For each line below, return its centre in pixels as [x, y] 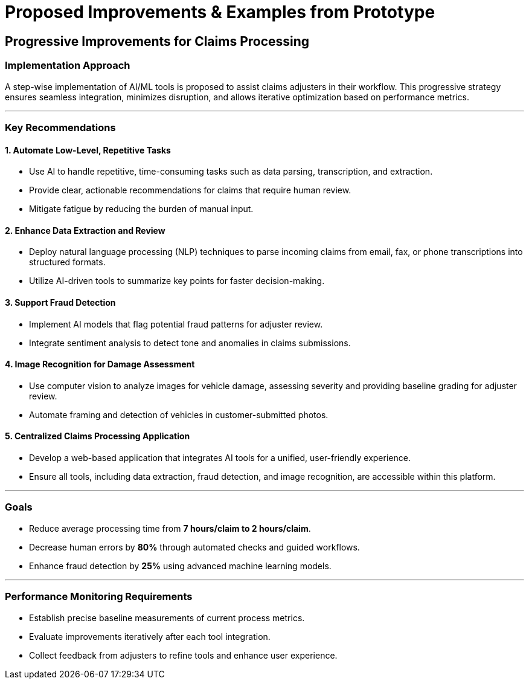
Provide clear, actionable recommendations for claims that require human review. [190, 190]
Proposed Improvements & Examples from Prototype [220, 12]
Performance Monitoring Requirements [99, 597]
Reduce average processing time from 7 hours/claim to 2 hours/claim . [170, 528]
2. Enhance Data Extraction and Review [85, 230]
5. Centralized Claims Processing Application [98, 436]
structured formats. [67, 262]
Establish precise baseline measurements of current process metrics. [167, 618]
